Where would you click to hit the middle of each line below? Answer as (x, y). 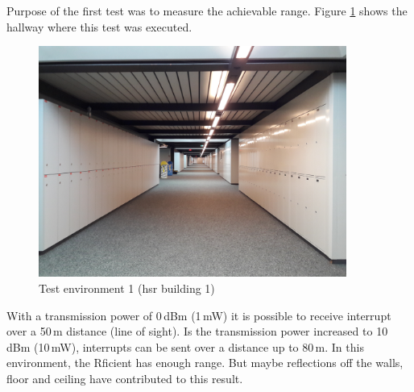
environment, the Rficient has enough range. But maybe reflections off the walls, (205, 363)
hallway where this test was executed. (99, 26)
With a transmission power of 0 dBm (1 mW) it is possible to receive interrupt (199, 315)
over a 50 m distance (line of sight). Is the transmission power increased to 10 (197, 331)
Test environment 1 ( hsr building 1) (127, 288)
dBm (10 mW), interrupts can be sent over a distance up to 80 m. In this (185, 346)
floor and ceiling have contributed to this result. (125, 378)
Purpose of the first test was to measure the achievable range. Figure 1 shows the (207, 10)
